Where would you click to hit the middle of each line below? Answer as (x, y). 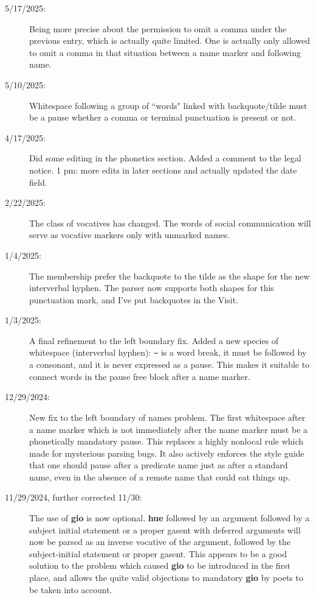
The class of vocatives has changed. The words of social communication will (170, 223)
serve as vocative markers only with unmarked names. (130, 235)
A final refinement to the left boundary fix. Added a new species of (154, 340)
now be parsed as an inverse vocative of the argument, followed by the (160, 542)
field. (38, 182)
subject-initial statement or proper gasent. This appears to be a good (158, 553)
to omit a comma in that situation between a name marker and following (165, 52)
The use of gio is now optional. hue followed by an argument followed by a (170, 518)
